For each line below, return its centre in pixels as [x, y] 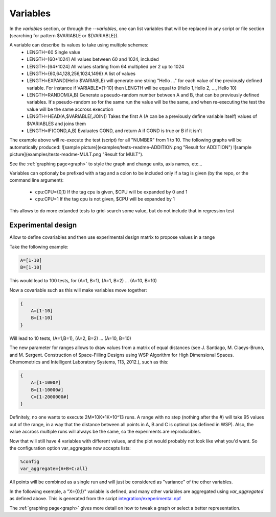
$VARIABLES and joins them [56, 124]
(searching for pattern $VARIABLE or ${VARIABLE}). [64, 35]
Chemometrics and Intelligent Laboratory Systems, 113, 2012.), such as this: [89, 362]
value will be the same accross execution [70, 109]
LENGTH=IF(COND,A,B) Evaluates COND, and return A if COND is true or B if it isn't [114, 131]
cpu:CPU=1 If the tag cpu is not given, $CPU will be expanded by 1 [105, 199]
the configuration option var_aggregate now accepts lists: [70, 448]
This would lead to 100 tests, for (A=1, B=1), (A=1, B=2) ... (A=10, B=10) [83, 281]
